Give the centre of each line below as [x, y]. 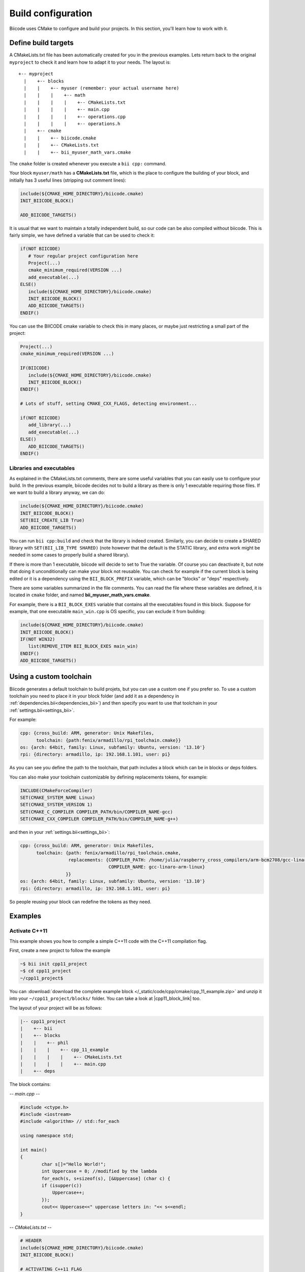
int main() [34, 1150]
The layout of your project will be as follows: [56, 1008]
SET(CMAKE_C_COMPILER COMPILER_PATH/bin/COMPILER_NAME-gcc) [97, 812]
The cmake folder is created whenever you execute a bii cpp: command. [88, 163]
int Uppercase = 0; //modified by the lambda [99, 1171]
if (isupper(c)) [62, 1185]
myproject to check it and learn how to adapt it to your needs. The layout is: [90, 62]
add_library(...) [50, 425]
